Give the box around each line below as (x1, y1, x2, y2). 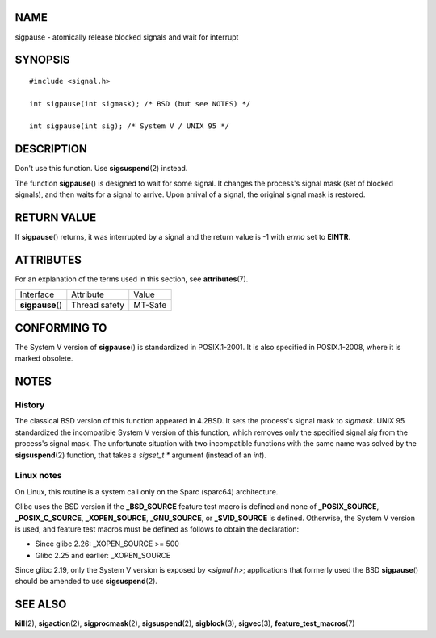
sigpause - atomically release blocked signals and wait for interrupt (15, 32, 239, 42)
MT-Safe (133, 299, 167, 311)
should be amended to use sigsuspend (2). (15, 577, 157, 586)
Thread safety (71, 299, 125, 311)
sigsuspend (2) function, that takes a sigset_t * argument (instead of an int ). (15, 450, 266, 460)
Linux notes (15, 470, 62, 482)
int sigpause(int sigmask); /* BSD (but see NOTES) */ (29, 99, 251, 108)
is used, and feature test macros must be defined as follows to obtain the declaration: (15, 524, 300, 534)
